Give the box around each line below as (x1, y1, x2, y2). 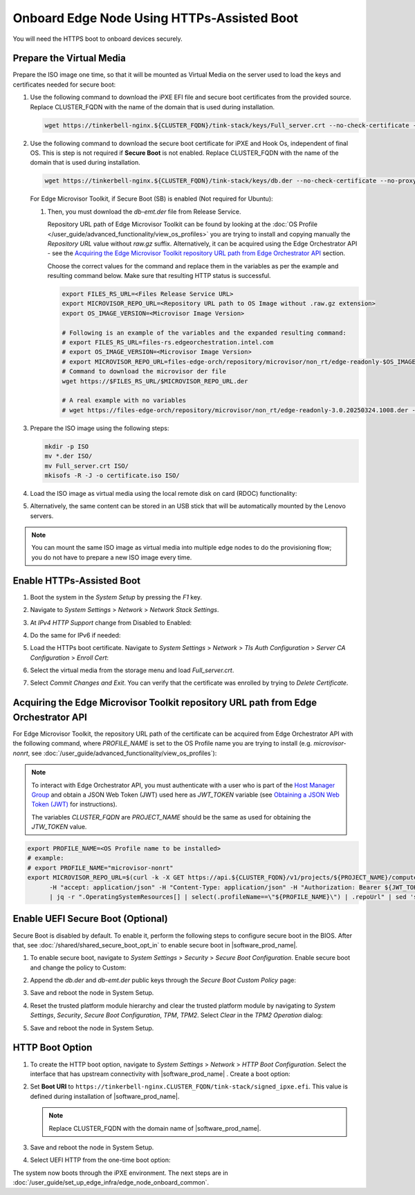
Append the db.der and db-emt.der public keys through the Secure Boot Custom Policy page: (30, 976, 297, 985)
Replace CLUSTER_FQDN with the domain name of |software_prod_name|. (48, 1124, 261, 1132)
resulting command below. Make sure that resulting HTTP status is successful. (47, 272, 271, 280)
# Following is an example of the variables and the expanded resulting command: (62, 328, 347, 337)
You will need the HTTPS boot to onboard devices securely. (12, 35, 183, 43)
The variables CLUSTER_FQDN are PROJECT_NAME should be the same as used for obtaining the (31, 813, 311, 821)
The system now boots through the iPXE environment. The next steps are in (12, 1169, 228, 1177)
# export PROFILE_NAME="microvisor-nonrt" (27, 864, 174, 871)
